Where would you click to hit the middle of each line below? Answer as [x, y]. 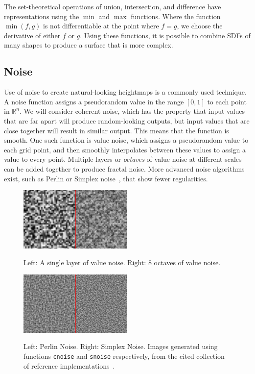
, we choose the [200, 26]
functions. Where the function [176, 16]
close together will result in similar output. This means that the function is [116, 130]
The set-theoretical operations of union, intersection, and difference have [113, 6]
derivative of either [32, 35]
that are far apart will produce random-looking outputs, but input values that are [127, 120]
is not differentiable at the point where [101, 26]
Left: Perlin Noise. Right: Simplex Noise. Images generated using [121, 346]
